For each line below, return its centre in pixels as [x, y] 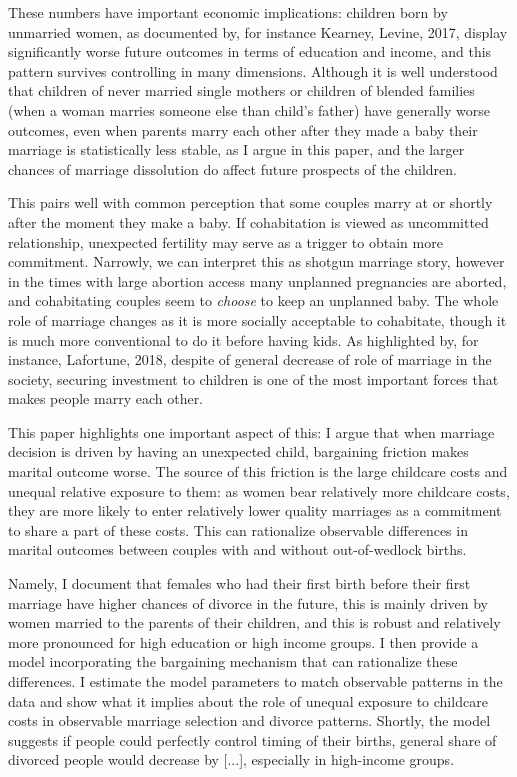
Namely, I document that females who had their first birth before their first [239, 583]
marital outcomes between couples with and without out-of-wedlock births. [237, 549]
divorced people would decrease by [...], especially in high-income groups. [231, 759]
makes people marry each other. [106, 398]
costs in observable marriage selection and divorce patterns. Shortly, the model [249, 720]
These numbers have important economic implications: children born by [228, 12]
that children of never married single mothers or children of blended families [241, 90]
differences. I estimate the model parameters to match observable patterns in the [255, 681]
